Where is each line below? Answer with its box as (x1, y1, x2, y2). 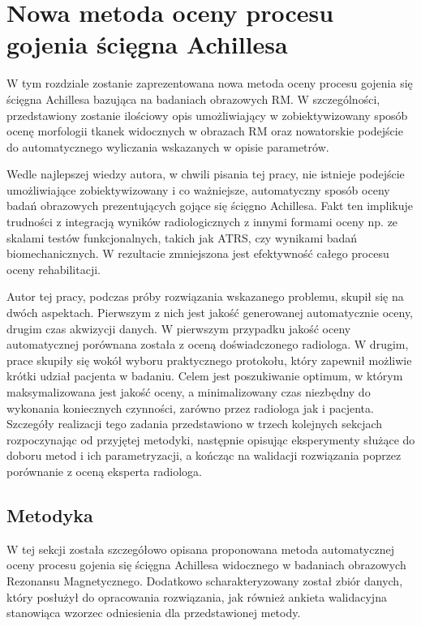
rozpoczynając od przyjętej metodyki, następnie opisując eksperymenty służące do (6, 431, 415, 448)
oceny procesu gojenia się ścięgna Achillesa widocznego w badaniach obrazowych (6, 556, 406, 573)
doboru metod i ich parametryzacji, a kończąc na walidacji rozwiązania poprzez (6, 447, 402, 464)
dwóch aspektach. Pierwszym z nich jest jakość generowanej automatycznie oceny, (6, 304, 414, 321)
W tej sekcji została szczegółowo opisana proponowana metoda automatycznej (6, 540, 394, 557)
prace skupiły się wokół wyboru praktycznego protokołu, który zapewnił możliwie (6, 351, 412, 368)
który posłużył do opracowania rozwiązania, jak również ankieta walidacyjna (6, 588, 387, 605)
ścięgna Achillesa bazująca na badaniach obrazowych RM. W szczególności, (6, 90, 380, 107)
